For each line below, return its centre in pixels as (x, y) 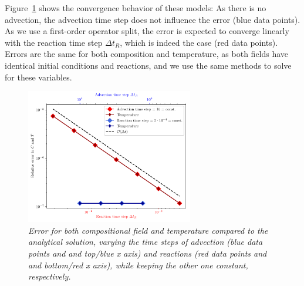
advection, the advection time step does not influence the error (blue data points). (153, 19)
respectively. (50, 276)
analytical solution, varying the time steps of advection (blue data (146, 242)
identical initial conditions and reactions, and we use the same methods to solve (148, 65)
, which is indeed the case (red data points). (199, 42)
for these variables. (38, 77)
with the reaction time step (54, 42)
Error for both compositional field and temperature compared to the (148, 230)
